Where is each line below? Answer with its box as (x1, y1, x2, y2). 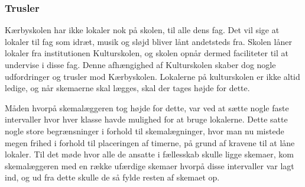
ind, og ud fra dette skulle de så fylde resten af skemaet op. (5, 171, 220, 183)
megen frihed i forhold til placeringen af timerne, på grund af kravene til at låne (5, 136, 295, 149)
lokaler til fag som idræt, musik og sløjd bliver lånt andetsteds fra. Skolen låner (5, 35, 292, 47)
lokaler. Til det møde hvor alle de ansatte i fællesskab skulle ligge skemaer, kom (5, 148, 294, 160)
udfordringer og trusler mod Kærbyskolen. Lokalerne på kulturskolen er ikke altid (5, 70, 300, 82)
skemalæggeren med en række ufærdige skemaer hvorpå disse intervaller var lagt (5, 159, 294, 172)
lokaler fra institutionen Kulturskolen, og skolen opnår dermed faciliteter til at (5, 47, 289, 59)
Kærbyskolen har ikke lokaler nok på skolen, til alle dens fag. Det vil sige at (5, 24, 280, 36)
